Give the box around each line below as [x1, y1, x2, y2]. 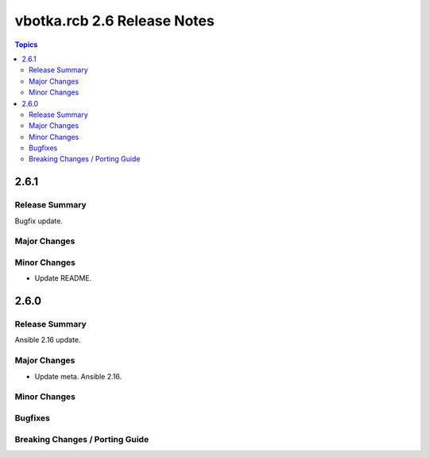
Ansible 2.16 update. [14, 335, 81, 345]
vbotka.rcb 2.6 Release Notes [14, 12, 214, 29]
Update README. [34, 274, 92, 283]
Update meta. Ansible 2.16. [34, 371, 122, 381]
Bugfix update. [14, 215, 64, 226]
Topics [14, 40, 38, 49]
